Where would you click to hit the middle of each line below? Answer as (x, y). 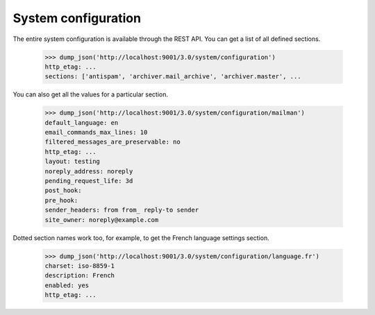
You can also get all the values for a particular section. (90, 94)
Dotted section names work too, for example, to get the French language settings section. (141, 238)
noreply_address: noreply (89, 171)
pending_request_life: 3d (89, 181)
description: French (80, 275)
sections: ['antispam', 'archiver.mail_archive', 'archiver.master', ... (173, 77)
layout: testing (73, 162)
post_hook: (63, 190)
